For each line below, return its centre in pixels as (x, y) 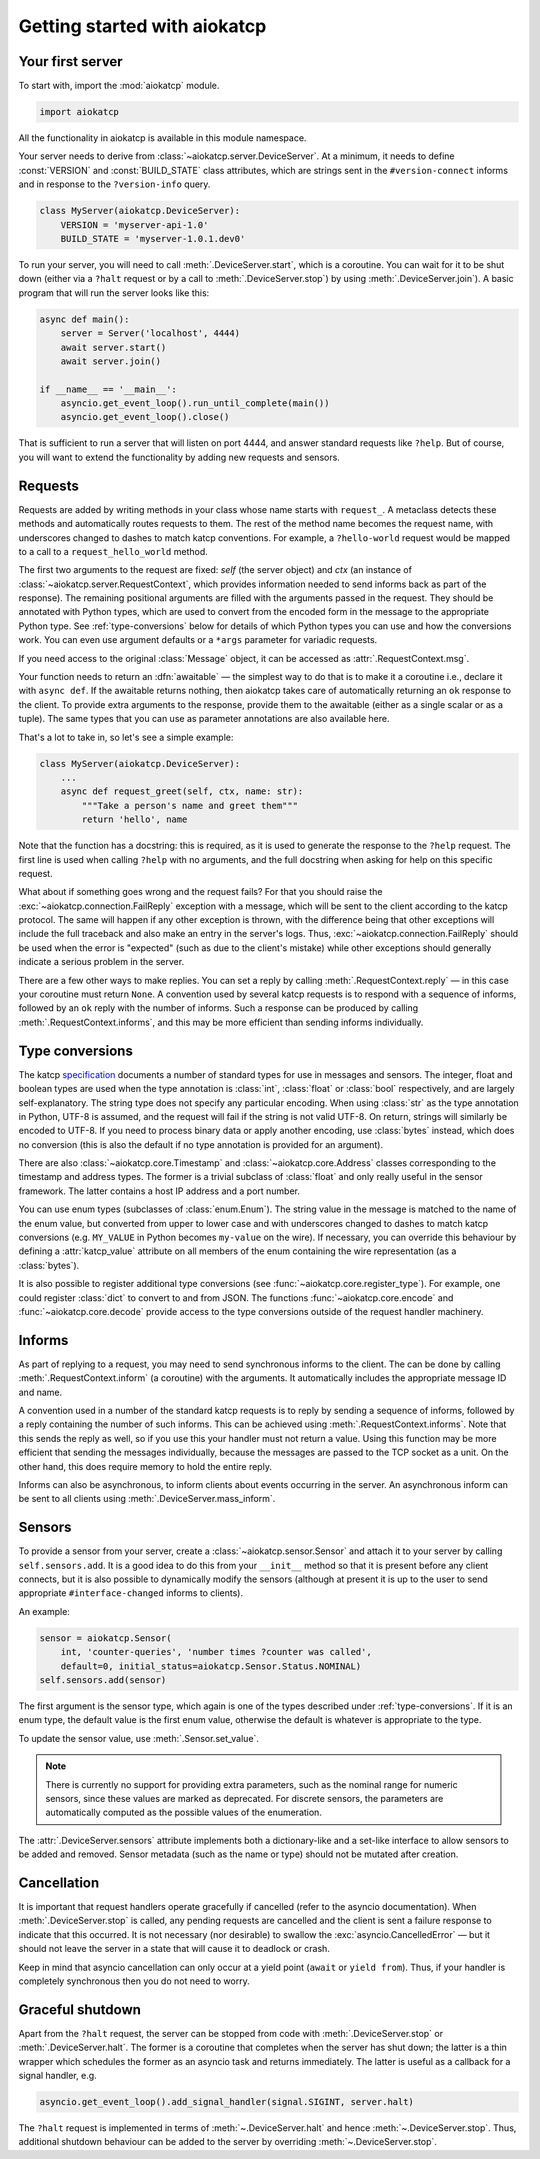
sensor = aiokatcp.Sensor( (105, 1638)
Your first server (71, 61)
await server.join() (111, 361)
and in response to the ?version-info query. (114, 184)
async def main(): (84, 319)
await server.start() (113, 347)
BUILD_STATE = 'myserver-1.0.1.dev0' (153, 238)
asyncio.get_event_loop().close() (145, 417)
